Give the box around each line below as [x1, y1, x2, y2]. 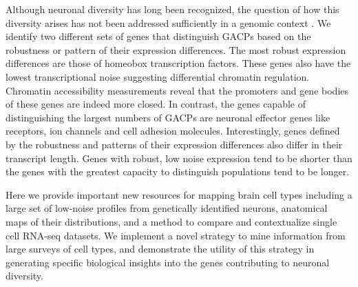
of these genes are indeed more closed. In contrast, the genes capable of [6, 97, 306, 111]
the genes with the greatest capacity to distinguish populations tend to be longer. [6, 164, 350, 179]
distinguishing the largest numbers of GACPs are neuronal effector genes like [6, 110, 330, 124]
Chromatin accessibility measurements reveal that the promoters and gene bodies [6, 83, 349, 97]
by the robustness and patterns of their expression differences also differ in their [6, 137, 343, 151]
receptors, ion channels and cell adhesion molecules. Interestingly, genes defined [6, 123, 340, 138]
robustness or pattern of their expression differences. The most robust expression [6, 42, 346, 57]
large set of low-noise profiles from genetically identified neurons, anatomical [6, 201, 328, 215]
